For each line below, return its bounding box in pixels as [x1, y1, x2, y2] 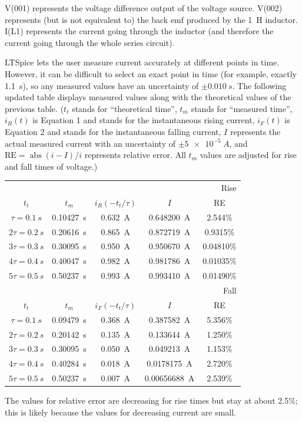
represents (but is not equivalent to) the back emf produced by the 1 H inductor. [5, 13, 298, 25]
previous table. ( [5, 102, 64, 114]
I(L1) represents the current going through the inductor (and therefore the [5, 25, 274, 37]
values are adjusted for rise [200, 149, 297, 161]
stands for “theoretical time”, [72, 102, 177, 114]
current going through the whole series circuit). [5, 36, 175, 48]
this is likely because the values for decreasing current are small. [5, 405, 237, 418]
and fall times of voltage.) [5, 160, 98, 172]
